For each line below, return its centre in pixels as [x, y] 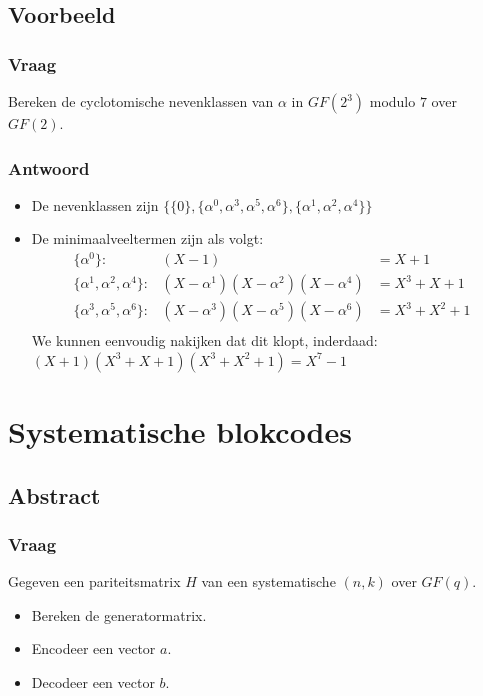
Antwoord [49, 167]
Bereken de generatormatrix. [119, 614]
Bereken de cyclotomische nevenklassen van [141, 101]
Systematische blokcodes [180, 430]
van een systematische [268, 581]
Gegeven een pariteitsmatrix [94, 581]
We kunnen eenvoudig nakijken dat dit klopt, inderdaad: [204, 340]
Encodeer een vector [93, 648]
